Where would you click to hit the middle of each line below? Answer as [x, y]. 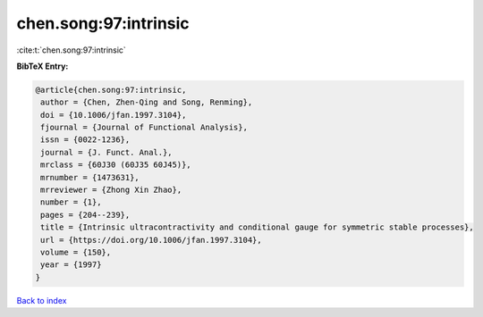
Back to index [42, 300]
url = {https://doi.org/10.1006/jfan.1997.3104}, [152, 240]
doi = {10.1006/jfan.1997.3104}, [114, 115]
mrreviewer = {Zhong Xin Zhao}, [111, 190]
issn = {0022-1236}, [85, 140]
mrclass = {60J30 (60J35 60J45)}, [116, 165]
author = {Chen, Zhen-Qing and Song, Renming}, [147, 102]
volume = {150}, [76, 252]
